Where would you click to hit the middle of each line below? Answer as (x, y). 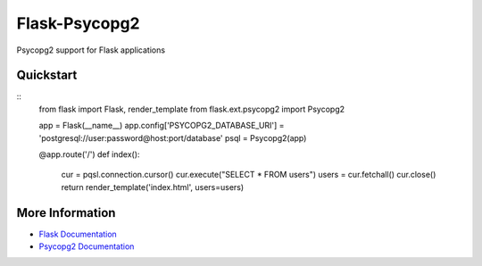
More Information (66, 213)
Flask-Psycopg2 (78, 23)
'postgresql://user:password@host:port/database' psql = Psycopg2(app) (173, 137)
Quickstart (47, 75)
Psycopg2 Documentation (87, 246)
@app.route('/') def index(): (89, 154)
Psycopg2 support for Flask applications (91, 50)
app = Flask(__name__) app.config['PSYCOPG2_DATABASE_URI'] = (162, 126)
